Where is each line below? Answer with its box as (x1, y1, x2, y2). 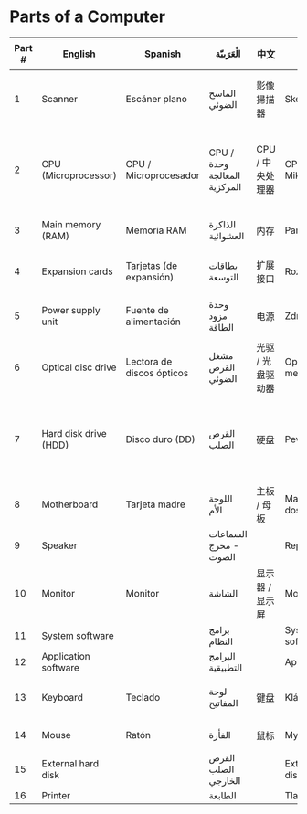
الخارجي (208, 774, 241, 787)
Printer (41, 788, 71, 801)
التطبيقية (208, 661, 243, 673)
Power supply (41, 303, 101, 316)
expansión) (125, 270, 175, 283)
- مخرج (208, 539, 239, 552)
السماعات (208, 527, 249, 540)
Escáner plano (125, 92, 187, 105)
